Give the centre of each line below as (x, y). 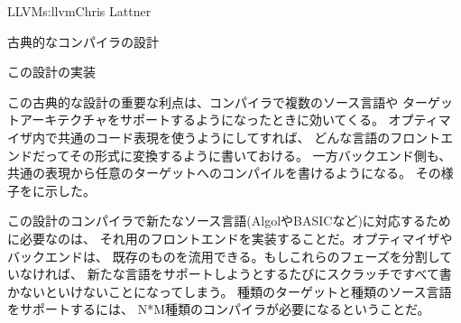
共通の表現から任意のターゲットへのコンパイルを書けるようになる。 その (224, 173)
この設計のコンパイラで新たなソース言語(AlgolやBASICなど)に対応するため (229, 221)
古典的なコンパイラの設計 (83, 41)
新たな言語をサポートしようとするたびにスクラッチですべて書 (269, 274)
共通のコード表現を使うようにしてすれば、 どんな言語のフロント (249, 137)
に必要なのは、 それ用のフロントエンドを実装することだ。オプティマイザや (230, 238)
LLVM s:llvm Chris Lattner (79, 11)
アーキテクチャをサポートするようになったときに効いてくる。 (202, 120)
